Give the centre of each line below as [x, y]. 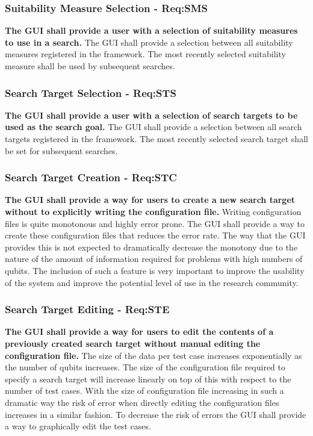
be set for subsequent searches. [61, 150]
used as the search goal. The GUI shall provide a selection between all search [153, 127]
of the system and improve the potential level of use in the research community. [152, 282]
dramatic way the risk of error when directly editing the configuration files [142, 402]
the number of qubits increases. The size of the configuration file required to [145, 367]
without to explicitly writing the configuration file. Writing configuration [153, 211]
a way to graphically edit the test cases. [78, 426]
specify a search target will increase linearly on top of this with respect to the [148, 378]
